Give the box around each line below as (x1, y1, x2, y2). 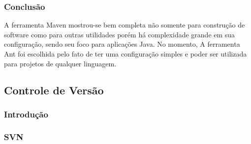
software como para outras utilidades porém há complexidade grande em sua (4, 29, 235, 39)
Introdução (4, 108, 48, 120)
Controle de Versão (4, 82, 104, 97)
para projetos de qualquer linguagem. (4, 58, 117, 68)
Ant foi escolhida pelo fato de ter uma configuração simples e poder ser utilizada (4, 49, 247, 58)
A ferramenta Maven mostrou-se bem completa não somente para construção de (4, 20, 245, 30)
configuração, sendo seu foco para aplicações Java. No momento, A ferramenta (4, 39, 240, 49)
